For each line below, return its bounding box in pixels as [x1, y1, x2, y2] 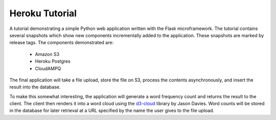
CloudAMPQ [35, 65, 61, 71]
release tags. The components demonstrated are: [9, 40, 114, 46]
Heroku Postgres [35, 58, 71, 65]
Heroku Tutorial [9, 8, 77, 19]
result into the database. [9, 84, 61, 90]
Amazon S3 [35, 51, 60, 57]
